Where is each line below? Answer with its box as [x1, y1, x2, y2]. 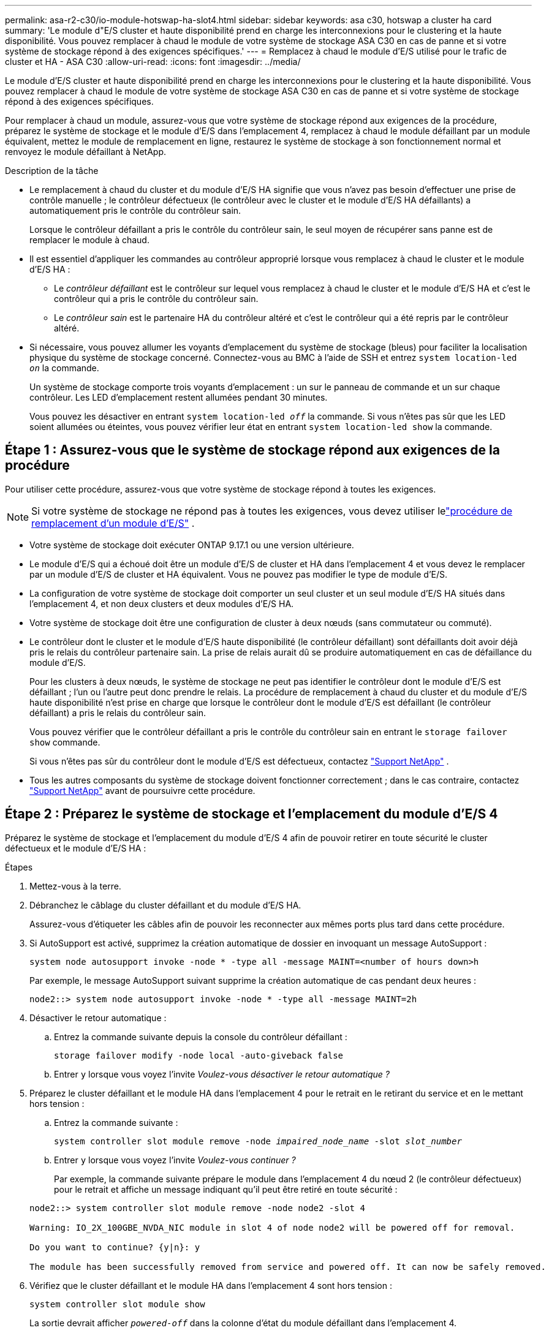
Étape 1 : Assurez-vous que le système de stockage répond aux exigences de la [5, 442, 500, 458]
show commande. [29, 736, 100, 747]
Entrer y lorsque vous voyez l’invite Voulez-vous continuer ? [54, 1154, 296, 1165]
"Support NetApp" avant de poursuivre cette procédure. [29, 785, 256, 796]
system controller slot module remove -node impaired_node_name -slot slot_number [54, 1136, 462, 1146]
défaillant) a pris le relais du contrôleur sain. [29, 707, 206, 718]
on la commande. [29, 363, 99, 373]
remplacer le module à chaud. [29, 235, 150, 245]
